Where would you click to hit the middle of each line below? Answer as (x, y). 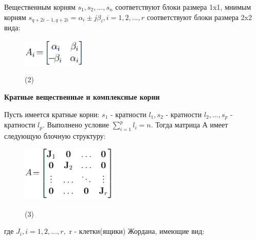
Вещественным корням (40, 7)
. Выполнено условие (76, 125)
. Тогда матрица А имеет (189, 125)
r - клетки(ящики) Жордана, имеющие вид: (137, 231)
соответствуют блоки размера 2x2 (199, 17)
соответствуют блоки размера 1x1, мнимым (183, 7)
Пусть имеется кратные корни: (52, 114)
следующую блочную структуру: (55, 135)
